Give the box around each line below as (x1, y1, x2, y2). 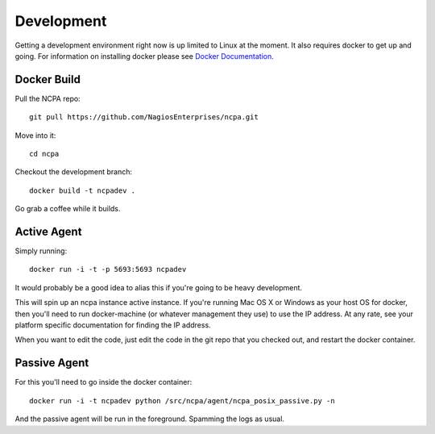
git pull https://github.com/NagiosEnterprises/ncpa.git (29, 113, 259, 122)
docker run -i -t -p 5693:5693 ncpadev (29, 265, 187, 274)
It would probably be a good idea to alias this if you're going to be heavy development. (14, 282, 302, 292)
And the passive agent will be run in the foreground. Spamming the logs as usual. (14, 414, 285, 424)
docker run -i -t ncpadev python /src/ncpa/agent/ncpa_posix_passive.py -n (29, 396, 335, 405)
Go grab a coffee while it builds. (14, 204, 121, 214)
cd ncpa (29, 149, 60, 159)
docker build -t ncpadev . (29, 186, 136, 195)
